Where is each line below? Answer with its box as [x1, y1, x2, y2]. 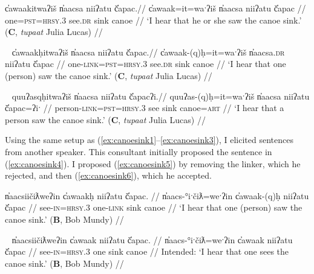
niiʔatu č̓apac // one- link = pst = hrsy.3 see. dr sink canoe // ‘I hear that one [5, 57, 286, 70]
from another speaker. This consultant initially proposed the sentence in [5, 145, 272, 158]
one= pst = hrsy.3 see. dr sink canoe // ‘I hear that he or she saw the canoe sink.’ [5, 13, 302, 26]
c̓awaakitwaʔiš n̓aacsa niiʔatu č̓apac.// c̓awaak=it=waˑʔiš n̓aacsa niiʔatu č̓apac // [5, 2, 306, 14]
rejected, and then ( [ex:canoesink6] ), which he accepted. [5, 169, 212, 182]
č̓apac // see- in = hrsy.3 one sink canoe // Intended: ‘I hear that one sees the [5, 245, 289, 258]
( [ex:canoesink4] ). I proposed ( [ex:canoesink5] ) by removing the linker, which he [5, 157, 301, 170]
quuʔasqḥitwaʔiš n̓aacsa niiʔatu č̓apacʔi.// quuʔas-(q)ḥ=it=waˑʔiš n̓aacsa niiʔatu [11, 89, 310, 102]
